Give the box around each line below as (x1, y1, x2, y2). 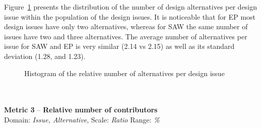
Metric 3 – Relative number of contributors (4, 104, 158, 115)
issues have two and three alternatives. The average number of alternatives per (4, 31, 247, 41)
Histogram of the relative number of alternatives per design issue (24, 68, 225, 78)
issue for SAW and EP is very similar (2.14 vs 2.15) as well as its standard (4, 41, 235, 51)
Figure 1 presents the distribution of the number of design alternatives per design (4, 2, 257, 12)
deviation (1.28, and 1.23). (4, 50, 86, 61)
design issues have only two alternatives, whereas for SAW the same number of (4, 21, 248, 32)
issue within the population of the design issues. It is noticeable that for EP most (4, 11, 256, 22)
